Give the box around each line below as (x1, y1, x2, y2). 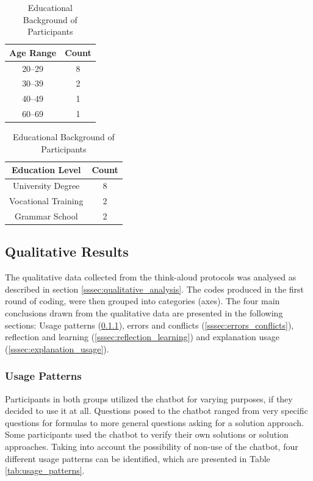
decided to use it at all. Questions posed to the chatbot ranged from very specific (5, 404, 308, 417)
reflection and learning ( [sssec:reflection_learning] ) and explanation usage (5, 330, 280, 343)
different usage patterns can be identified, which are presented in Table (5, 452, 270, 465)
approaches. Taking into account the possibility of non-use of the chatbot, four (5, 440, 298, 453)
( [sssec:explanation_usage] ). (5, 342, 109, 355)
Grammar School (14, 209, 78, 222)
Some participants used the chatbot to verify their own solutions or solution (5, 428, 289, 441)
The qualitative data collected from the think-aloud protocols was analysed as (5, 271, 297, 283)
